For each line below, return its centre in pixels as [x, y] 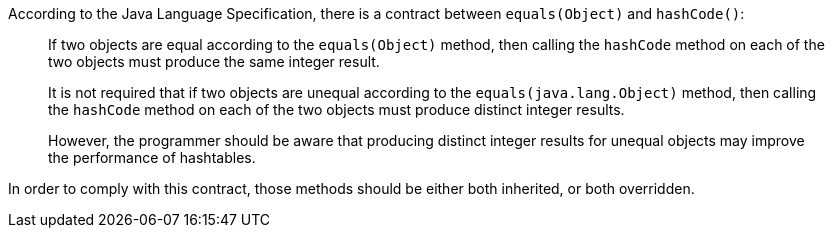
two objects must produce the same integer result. [214, 61]
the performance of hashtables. [152, 157]
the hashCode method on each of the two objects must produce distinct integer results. [336, 109]
